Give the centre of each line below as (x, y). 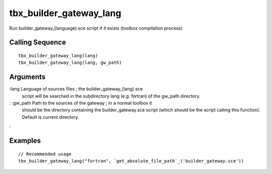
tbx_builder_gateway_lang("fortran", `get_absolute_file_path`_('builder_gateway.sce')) (131, 161)
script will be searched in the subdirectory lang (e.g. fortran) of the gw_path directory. (111, 96)
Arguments (27, 77)
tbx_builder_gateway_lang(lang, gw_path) (70, 63)
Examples (25, 141)
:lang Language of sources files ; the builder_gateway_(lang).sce (76, 89)
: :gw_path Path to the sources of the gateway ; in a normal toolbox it (81, 103)
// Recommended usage (45, 154)
